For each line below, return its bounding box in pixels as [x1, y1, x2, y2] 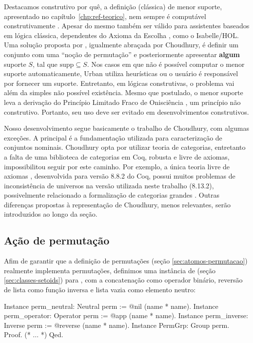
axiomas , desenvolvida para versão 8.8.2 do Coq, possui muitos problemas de [4, 171, 235, 181]
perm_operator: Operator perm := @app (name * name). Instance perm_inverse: [4, 310, 248, 321]
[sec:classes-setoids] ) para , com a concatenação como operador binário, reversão [4, 275, 243, 285]
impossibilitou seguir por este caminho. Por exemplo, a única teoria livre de [4, 161, 230, 171]
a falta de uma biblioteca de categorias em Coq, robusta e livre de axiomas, [4, 151, 230, 161]
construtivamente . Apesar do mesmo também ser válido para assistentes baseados [4, 20, 250, 31]
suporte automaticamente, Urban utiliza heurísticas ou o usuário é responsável [4, 68, 238, 79]
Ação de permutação [4, 233, 110, 248]
